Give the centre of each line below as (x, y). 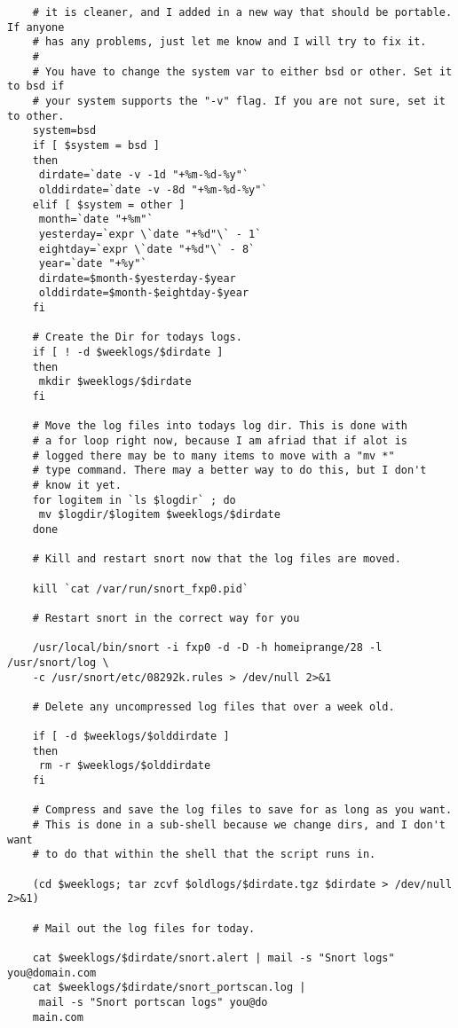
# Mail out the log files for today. (144, 928)
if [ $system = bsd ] (96, 145)
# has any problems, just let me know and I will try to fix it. (229, 42)
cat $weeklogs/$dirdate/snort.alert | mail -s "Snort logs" (213, 958)
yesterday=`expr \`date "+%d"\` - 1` (150, 234)
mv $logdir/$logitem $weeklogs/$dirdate (159, 515)
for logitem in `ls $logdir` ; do (134, 500)
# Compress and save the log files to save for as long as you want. (242, 810)
